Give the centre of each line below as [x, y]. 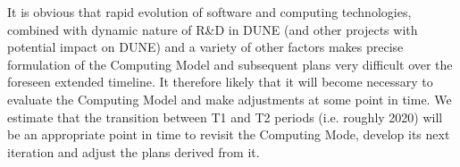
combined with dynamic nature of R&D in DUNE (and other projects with [213, 29]
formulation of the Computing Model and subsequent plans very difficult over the [230, 64]
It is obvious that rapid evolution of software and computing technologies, [209, 12]
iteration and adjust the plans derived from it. [134, 151]
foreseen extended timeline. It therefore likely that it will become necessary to [220, 82]
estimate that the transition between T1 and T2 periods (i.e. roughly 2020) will [225, 117]
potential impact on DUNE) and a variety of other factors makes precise [205, 47]
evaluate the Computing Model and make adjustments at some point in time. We [230, 99]
